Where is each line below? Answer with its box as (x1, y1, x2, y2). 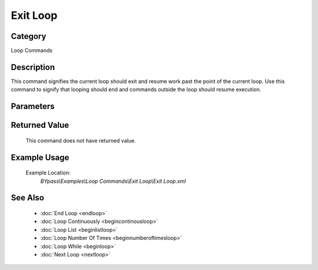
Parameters (11, 101, 55, 111)
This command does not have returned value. (25, 137, 136, 144)
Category (11, 31, 47, 41)
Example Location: (25, 169, 71, 176)
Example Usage (11, 152, 69, 162)
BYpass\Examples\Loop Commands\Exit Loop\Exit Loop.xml (40, 177, 186, 185)
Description (11, 62, 55, 72)
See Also (11, 193, 44, 203)
